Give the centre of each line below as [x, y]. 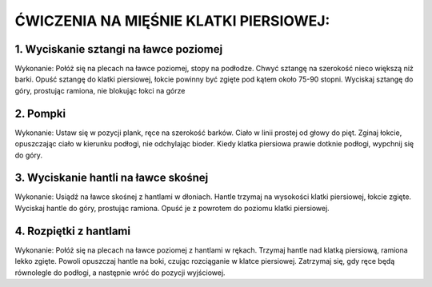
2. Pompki [40, 113]
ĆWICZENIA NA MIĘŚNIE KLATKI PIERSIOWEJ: [172, 21]
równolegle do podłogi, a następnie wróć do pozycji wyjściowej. [120, 273]
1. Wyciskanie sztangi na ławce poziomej [119, 49]
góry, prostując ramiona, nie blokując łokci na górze [100, 90]
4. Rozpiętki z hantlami [73, 231]
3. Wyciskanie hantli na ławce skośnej [112, 178]
